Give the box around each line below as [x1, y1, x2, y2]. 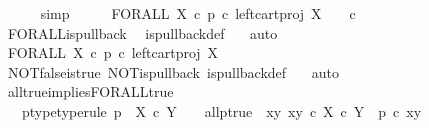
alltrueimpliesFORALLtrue [7, 81, 174, 102]
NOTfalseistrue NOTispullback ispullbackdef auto [7, 61, 339, 82]
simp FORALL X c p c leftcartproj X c [40, 3, 356, 23]
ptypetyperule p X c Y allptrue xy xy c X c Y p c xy [21, 100, 422, 121]
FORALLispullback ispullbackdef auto [7, 22, 278, 43]
